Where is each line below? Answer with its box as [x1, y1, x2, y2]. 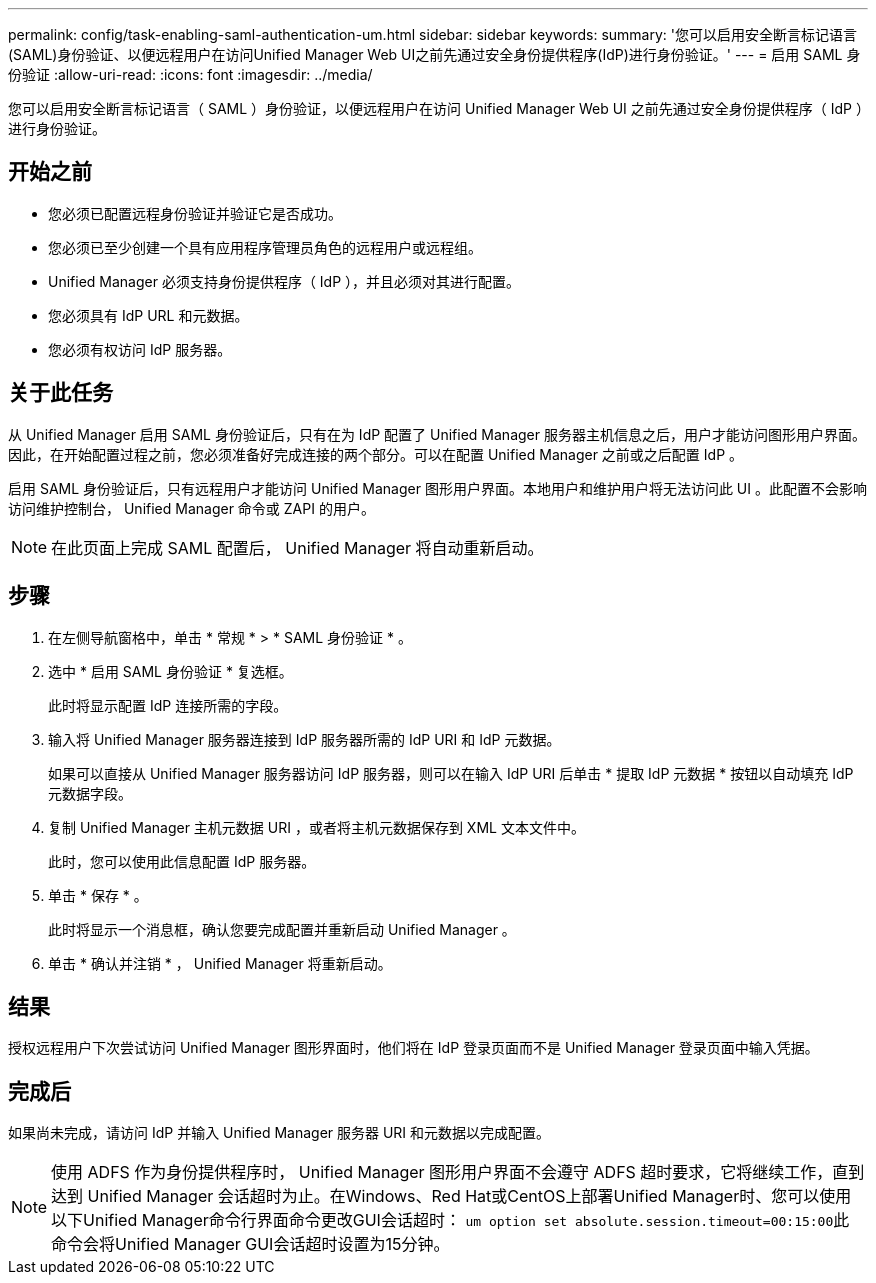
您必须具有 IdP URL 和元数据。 [48, 306, 249, 324]
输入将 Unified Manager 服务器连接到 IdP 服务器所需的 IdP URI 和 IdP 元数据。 [48, 730, 561, 748]
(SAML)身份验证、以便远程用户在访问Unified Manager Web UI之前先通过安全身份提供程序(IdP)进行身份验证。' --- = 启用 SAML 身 [8, 46, 861, 63]
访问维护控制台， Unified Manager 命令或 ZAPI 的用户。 [8, 499, 375, 517]
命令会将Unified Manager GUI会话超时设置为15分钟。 [51, 1234, 450, 1255]
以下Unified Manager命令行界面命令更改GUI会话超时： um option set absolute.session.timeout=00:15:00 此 [51, 1210, 850, 1231]
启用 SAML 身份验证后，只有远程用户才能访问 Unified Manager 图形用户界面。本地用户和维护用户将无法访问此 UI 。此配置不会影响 [8, 479, 867, 497]
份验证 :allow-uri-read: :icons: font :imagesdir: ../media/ [8, 66, 373, 83]
